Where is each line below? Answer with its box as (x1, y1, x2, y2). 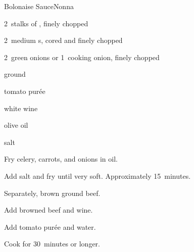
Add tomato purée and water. (4, 221, 96, 232)
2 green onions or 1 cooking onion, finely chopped (4, 52, 160, 62)
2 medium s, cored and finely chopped (4, 35, 123, 45)
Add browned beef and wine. (4, 205, 93, 215)
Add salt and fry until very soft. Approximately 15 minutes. (4, 170, 191, 181)
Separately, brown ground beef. (4, 187, 101, 198)
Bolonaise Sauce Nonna (4, 1, 74, 11)
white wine (4, 103, 38, 113)
